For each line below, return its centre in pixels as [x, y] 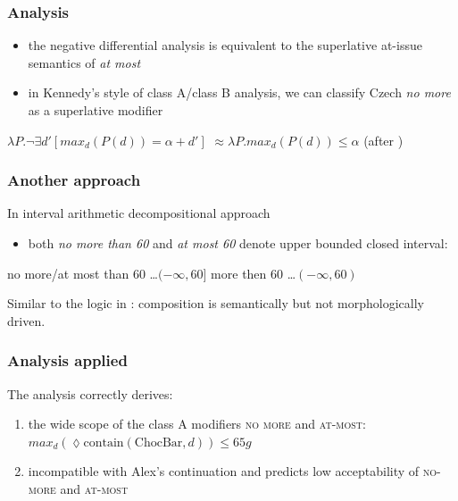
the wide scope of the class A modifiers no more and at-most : [197, 424]
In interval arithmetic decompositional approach [139, 213]
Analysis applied [67, 360]
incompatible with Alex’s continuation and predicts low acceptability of [224, 471]
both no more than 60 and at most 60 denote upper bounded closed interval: [238, 243]
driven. [26, 320]
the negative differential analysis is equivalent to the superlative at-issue [225, 45]
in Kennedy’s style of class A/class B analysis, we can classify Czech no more [239, 92]
